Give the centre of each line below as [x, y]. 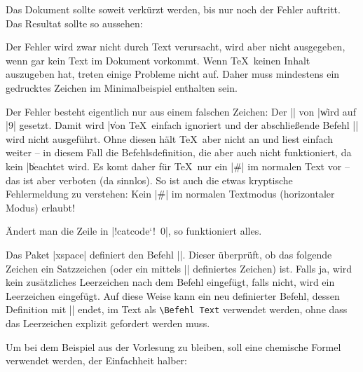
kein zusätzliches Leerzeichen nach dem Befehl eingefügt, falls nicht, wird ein [170, 282]
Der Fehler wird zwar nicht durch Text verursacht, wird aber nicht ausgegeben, [176, 47]
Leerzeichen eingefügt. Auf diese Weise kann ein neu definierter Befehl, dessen [173, 295]
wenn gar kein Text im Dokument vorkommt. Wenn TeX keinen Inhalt [158, 60]
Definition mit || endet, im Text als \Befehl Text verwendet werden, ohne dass [177, 309]
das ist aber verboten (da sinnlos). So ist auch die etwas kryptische [149, 180]
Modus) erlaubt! [40, 207]
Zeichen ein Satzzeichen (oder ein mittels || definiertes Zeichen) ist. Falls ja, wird [179, 268]
